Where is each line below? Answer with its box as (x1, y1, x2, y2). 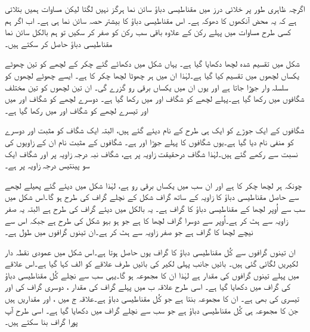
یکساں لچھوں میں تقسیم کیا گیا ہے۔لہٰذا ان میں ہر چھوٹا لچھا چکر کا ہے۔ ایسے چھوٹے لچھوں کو (5, 68, 299, 81)
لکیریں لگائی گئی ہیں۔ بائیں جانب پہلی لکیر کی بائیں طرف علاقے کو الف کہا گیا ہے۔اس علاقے (5, 257, 299, 270)
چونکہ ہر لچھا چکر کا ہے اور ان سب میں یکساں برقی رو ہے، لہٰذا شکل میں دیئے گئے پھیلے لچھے (5, 178, 302, 191)
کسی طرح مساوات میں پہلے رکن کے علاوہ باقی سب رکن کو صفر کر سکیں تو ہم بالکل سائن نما (5, 26, 292, 38)
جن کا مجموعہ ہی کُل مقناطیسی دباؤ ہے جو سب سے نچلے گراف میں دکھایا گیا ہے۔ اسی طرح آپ (5, 303, 299, 316)
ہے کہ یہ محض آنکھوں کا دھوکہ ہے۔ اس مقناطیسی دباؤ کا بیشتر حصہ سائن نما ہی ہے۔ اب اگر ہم (5, 14, 297, 26)
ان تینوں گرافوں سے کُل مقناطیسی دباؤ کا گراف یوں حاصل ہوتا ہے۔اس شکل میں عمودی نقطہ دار (5, 245, 296, 258)
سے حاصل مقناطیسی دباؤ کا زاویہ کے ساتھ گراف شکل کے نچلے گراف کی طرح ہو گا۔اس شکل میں (5, 190, 299, 203)
